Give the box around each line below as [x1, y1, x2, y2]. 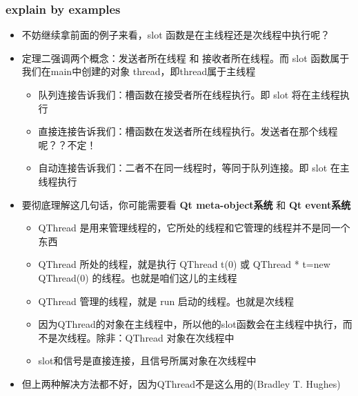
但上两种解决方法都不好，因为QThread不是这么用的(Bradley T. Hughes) [21, 376, 341, 390]
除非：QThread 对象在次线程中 [96, 330, 235, 344]
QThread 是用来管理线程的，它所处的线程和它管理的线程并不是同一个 [38, 220, 350, 235]
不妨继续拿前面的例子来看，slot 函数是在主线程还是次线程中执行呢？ [21, 28, 330, 42]
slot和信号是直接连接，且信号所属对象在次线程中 [38, 353, 257, 368]
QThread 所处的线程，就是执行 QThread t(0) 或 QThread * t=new [38, 257, 330, 271]
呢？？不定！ [38, 137, 97, 152]
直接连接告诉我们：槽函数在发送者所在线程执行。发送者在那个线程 [38, 124, 338, 138]
